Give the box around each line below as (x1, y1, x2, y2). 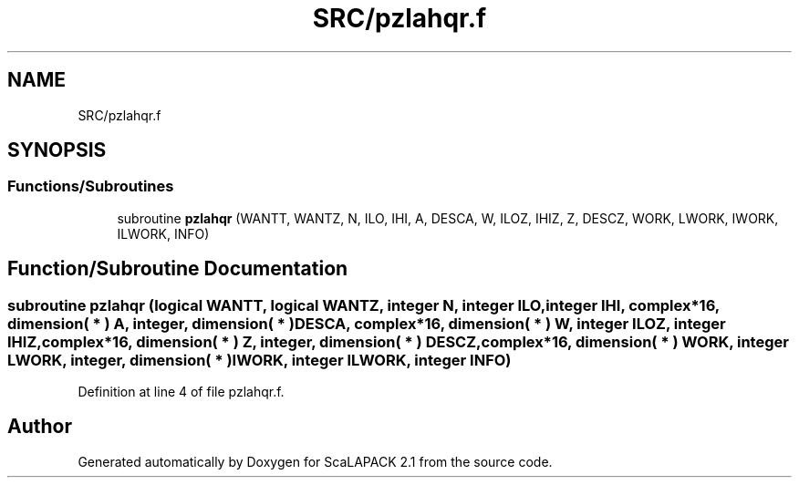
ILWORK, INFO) (117, 225, 210, 242)
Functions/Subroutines (7, 177, 174, 196)
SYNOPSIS (7, 139, 107, 162)
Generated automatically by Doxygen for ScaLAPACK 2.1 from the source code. (78, 453, 553, 470)
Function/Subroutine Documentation (7, 257, 348, 281)
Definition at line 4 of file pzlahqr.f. (78, 384, 285, 400)
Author (7, 415, 72, 439)
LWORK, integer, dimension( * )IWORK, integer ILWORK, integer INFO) (7, 350, 512, 369)
